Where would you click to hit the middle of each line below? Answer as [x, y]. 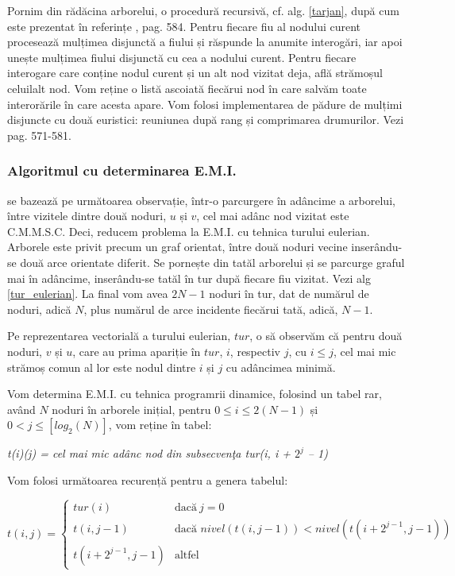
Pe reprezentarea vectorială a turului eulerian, [119, 336]
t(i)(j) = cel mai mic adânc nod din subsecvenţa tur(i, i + [149, 453]
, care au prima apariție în [137, 351]
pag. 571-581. [39, 135]
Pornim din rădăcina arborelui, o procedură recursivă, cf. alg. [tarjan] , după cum [203, 10]
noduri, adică [39, 309]
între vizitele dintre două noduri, [87, 216]
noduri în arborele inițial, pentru [131, 409]
